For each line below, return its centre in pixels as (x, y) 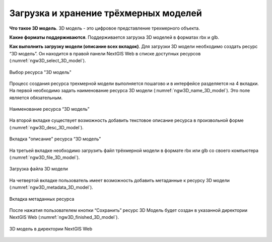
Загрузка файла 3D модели (39, 169)
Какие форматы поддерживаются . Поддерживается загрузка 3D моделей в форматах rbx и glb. (114, 37)
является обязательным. (36, 98)
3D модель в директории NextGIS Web (51, 228)
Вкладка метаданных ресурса (42, 199)
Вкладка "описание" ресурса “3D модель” (55, 139)
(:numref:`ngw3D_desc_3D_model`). (47, 127)
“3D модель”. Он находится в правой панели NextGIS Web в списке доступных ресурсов (105, 53)
